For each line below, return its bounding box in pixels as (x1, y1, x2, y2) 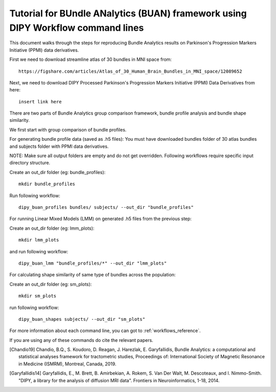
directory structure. (9, 160, 51, 166)
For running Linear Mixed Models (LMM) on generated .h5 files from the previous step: (9, 215, 192, 222)
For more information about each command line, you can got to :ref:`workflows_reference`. (9, 328, 201, 334)
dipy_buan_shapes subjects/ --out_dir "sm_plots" (18, 316, 146, 322)
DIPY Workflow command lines (9, 22, 144, 33)
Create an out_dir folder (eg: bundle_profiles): (9, 169, 106, 175)
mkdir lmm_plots (18, 237, 59, 243)
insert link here (18, 99, 62, 104)
